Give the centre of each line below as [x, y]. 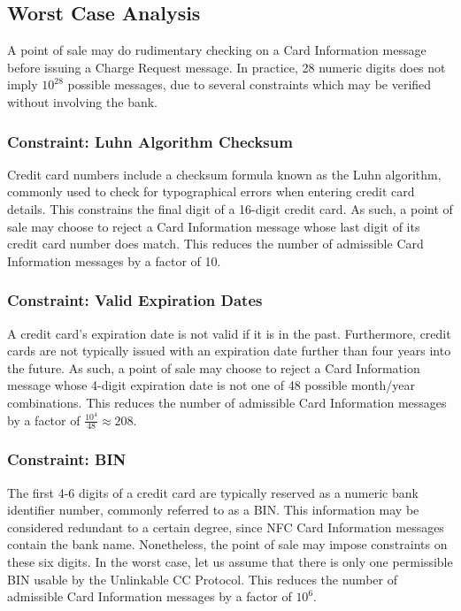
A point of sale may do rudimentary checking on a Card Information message [217, 50]
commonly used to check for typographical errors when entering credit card [211, 191]
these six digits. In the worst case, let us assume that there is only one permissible [230, 562]
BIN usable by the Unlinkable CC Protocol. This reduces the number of [202, 579]
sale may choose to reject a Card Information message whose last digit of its [214, 226]
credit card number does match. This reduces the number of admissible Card [215, 244]
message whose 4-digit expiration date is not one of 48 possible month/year [211, 385]
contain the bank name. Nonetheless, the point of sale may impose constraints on [227, 544]
